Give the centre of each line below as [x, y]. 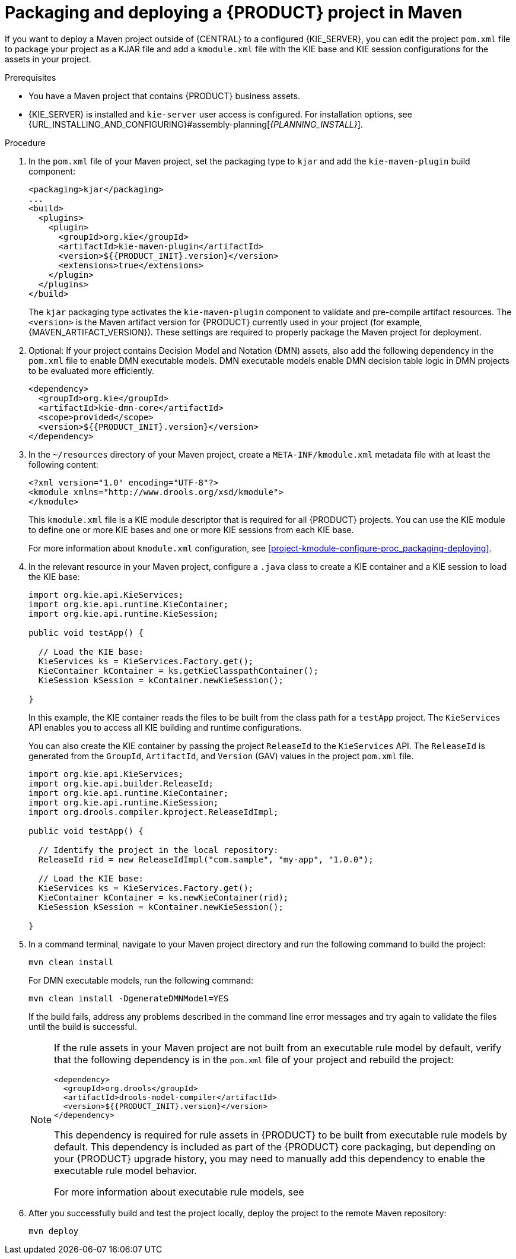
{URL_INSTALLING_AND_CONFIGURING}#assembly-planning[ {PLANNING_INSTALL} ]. [196, 124]
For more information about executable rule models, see [179, 1192]
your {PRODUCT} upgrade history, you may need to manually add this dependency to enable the [270, 1158]
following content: [63, 464]
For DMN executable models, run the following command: [141, 980]
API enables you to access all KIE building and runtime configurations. [165, 727]
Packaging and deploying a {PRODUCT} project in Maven [234, 12]
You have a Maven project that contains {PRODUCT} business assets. [164, 96]
